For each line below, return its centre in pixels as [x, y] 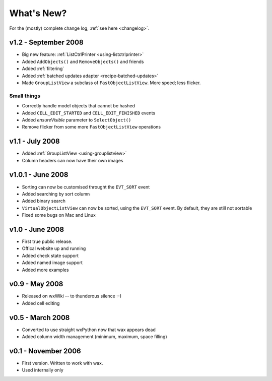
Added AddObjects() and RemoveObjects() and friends [83, 61]
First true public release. [47, 241]
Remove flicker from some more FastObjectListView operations [91, 127]
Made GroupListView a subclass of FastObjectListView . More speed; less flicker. [111, 83]
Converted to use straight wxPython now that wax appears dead [89, 330]
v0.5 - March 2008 [40, 317]
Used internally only [43, 370]
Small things [25, 96]
